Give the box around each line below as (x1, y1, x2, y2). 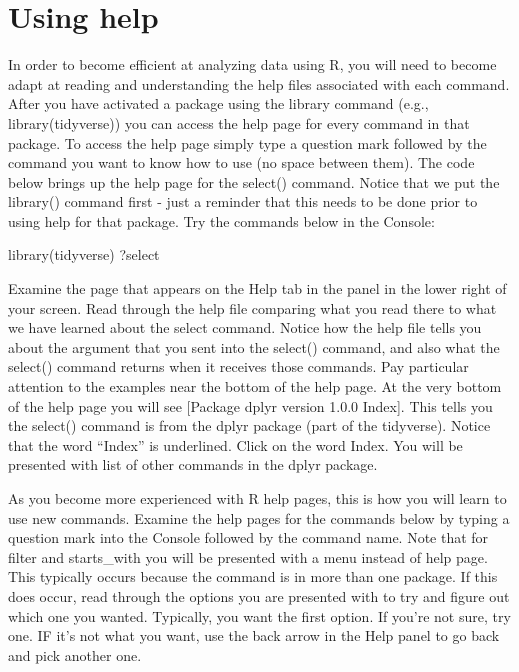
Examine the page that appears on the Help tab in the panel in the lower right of (8, 278, 507, 299)
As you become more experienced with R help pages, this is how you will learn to (8, 488, 507, 508)
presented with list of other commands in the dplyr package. (8, 454, 378, 475)
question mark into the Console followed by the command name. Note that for (8, 527, 489, 548)
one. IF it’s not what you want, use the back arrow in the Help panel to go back (8, 625, 500, 646)
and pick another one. (8, 644, 142, 665)
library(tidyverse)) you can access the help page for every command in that (8, 112, 470, 133)
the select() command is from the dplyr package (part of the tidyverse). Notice (8, 415, 491, 436)
